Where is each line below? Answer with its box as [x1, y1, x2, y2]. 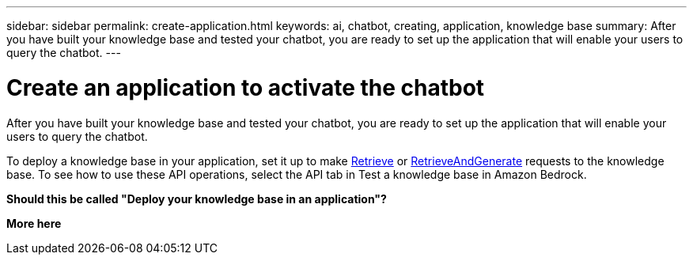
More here [6, 216, 62, 230]
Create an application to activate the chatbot [6, 74, 485, 101]
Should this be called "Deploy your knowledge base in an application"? [6, 191, 387, 206]
